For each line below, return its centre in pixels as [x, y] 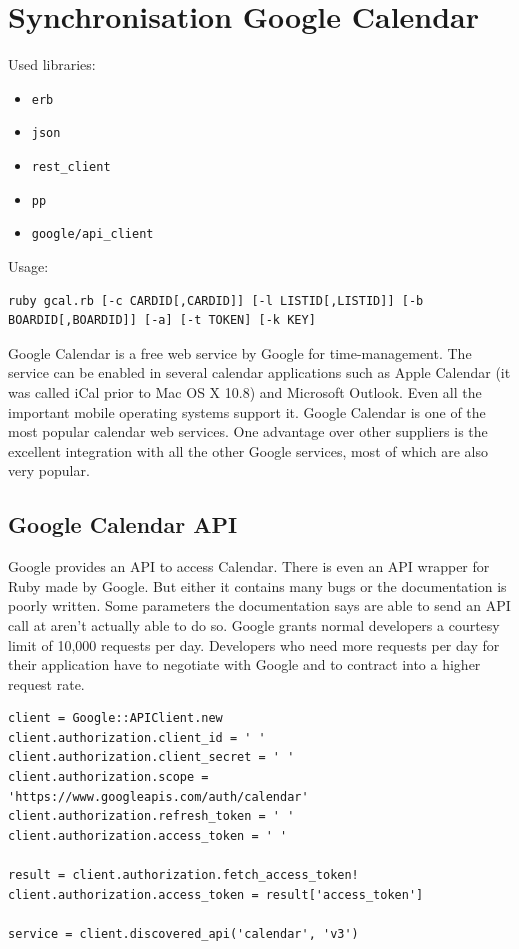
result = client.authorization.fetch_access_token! [183, 875]
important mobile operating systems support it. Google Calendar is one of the [247, 411]
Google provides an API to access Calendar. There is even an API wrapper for [249, 566]
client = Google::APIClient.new [115, 718]
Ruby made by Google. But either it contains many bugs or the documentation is [257, 585]
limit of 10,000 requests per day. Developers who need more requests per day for [254, 644]
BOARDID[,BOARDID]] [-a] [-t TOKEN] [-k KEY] [162, 320]
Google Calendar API [123, 524]
